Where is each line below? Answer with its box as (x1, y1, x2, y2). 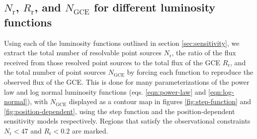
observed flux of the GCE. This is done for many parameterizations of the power (4, 76, 250, 87)
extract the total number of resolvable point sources (4, 47, 162, 58)
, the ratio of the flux (171, 47, 236, 58)
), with (27, 96, 48, 107)
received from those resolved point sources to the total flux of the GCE (4, 57, 221, 67)
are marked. (72, 125, 108, 136)
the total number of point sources (4, 67, 106, 77)
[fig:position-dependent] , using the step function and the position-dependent (4, 106, 235, 116)
